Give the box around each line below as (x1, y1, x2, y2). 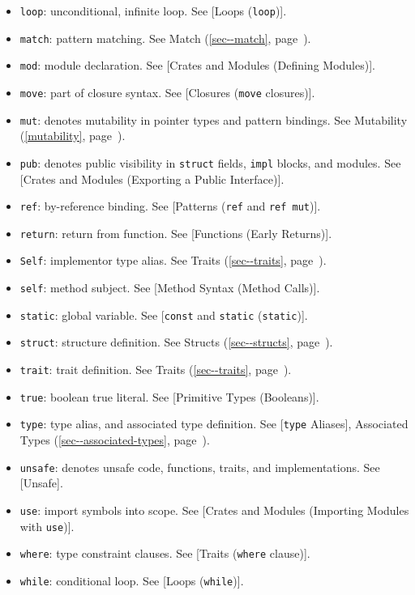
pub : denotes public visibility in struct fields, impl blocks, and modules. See (19, 154, 401, 171)
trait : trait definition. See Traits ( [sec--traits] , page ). (19, 361, 292, 378)
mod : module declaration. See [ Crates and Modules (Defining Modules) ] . (19, 57, 375, 74)
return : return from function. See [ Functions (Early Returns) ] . (19, 224, 332, 241)
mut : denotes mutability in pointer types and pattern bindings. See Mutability (19, 111, 408, 128)
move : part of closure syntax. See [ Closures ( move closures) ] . (19, 83, 315, 100)
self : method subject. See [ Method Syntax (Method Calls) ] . (19, 279, 320, 296)
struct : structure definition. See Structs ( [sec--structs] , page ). (19, 334, 333, 351)
